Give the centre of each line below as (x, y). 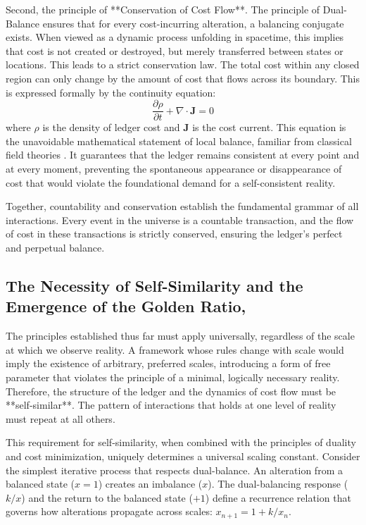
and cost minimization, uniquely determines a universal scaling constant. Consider (183, 456)
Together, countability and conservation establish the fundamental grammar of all (182, 206)
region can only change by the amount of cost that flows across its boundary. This (183, 78)
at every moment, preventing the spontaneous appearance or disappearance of (174, 168)
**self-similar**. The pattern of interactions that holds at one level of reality (171, 405)
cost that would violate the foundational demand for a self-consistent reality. (171, 182)
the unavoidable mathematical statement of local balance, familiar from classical (179, 141)
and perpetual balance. (55, 247)
